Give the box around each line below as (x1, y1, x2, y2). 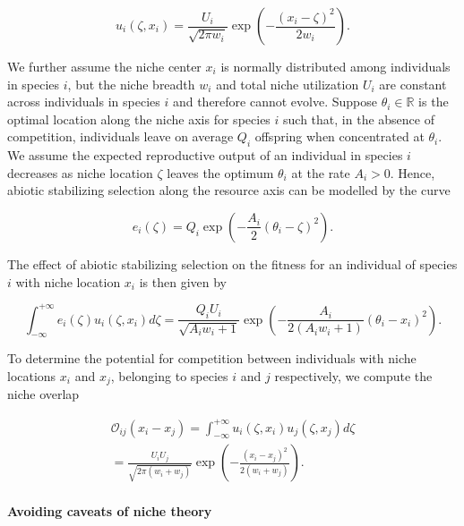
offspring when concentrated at (254, 127, 425, 146)
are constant (379, 74, 447, 93)
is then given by (139, 272, 227, 291)
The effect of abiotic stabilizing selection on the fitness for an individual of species (7, 254, 458, 273)
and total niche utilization (216, 74, 359, 93)
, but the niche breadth (67, 74, 195, 93)
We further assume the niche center (7, 57, 202, 75)
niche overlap (7, 385, 80, 403)
